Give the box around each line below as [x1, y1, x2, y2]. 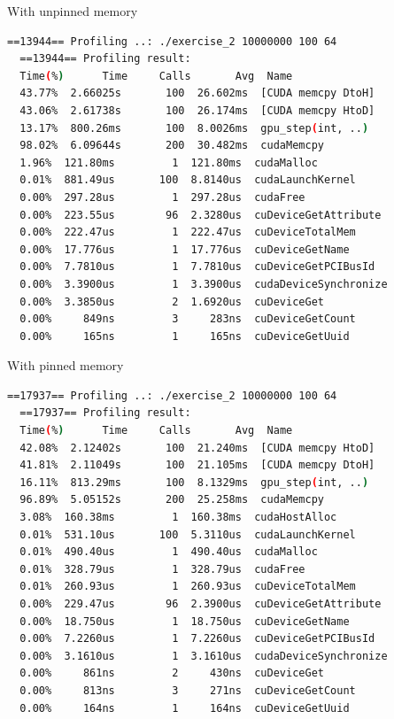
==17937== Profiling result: [19, 406, 191, 420]
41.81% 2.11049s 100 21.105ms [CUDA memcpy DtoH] [19, 459, 375, 472]
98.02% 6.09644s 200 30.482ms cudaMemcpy [19, 139, 324, 152]
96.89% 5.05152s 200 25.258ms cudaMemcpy [19, 493, 324, 506]
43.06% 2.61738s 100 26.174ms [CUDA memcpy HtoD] [19, 104, 375, 117]
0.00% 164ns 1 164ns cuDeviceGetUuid [19, 701, 350, 715]
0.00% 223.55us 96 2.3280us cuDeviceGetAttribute [19, 208, 382, 221]
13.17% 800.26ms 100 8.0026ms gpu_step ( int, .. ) [19, 121, 369, 135]
